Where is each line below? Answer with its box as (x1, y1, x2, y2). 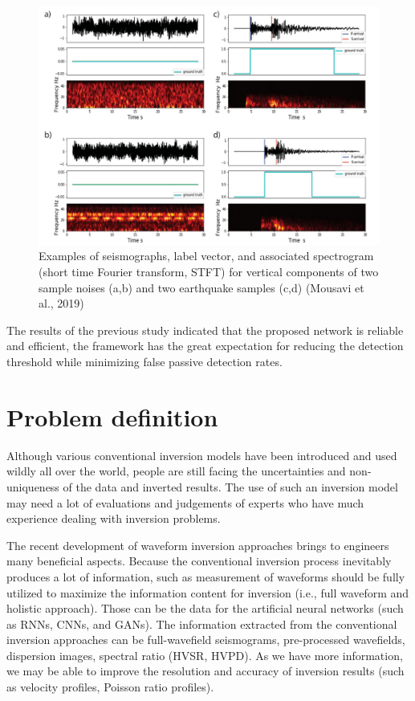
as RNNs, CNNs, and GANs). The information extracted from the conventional (6, 615, 397, 632)
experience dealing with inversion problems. (6, 510, 221, 527)
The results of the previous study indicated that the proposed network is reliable (6, 321, 404, 338)
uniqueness (6, 478, 59, 495)
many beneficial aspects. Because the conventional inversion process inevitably (6, 552, 392, 569)
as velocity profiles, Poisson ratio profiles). (6, 679, 214, 695)
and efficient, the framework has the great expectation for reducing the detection (6, 337, 404, 354)
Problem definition (6, 400, 218, 433)
